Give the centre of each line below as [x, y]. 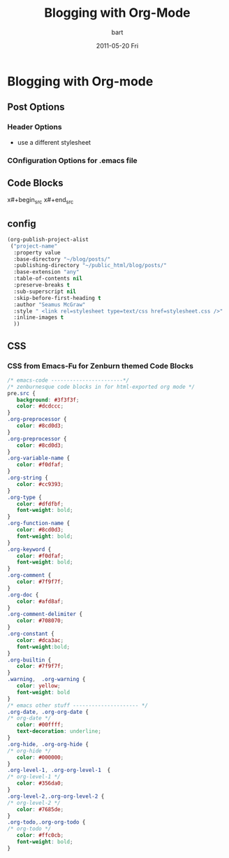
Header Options [35, 127]
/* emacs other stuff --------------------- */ [78, 705]
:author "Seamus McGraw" [50, 305]
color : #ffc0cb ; [40, 836]
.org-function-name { [39, 523]
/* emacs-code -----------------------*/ [68, 380]
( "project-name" [34, 246]
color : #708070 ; [40, 621]
